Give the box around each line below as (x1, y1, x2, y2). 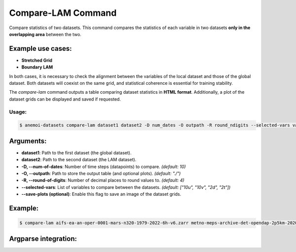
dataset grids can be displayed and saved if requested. (9, 96, 121, 102)
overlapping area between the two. (9, 31, 81, 37)
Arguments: (9, 137, 47, 145)
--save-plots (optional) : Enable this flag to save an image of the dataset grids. (21, 191, 182, 197)
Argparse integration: (9, 234, 77, 243)
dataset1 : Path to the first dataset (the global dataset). (21, 149, 132, 155)
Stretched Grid (21, 57, 53, 63)
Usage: (9, 108, 27, 115)
